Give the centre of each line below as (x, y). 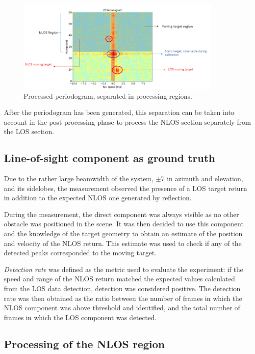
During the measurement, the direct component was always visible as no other (122, 214)
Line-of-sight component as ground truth (110, 158)
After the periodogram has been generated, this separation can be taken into (119, 112)
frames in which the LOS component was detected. (80, 317)
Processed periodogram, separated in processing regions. (108, 95)
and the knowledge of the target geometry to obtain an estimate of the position (123, 233)
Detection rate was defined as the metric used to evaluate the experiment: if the (124, 269)
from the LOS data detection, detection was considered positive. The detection (122, 288)
